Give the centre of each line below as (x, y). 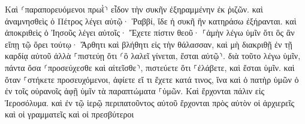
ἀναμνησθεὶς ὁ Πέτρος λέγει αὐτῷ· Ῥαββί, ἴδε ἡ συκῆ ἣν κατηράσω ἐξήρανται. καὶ (151, 21)
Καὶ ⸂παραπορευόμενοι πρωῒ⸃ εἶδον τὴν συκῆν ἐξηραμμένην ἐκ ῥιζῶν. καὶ (134, 9)
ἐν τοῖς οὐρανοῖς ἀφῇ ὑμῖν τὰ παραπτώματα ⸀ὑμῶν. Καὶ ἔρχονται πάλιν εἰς (135, 91)
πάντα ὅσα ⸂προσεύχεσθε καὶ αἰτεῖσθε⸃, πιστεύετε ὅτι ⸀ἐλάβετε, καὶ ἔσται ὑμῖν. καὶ (150, 67)
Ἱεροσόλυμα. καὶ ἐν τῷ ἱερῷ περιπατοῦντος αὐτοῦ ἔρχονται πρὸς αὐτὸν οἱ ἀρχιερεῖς (150, 102)
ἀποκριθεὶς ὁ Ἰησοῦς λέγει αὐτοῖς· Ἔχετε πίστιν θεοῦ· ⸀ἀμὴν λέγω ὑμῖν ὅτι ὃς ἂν (150, 32)
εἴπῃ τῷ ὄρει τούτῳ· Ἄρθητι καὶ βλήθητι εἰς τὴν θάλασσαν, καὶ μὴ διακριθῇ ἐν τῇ (149, 44)
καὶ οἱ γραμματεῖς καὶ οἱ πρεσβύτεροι (70, 114)
